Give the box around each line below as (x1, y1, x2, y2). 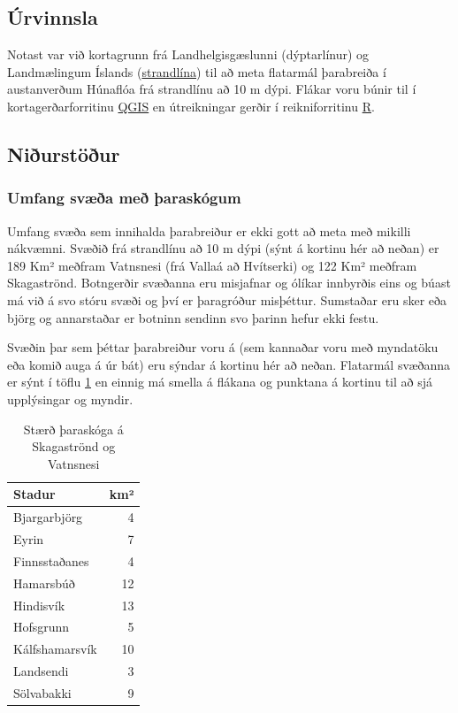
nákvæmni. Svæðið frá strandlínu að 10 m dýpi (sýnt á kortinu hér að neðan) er (7, 239, 439, 257)
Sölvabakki (13, 683, 72, 701)
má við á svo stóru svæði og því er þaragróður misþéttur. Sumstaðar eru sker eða (7, 290, 447, 309)
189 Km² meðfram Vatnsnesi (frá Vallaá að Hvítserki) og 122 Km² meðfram (7, 256, 417, 274)
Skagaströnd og (32, 437, 116, 456)
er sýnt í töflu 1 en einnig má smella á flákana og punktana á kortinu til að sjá (7, 372, 432, 391)
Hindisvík (13, 595, 65, 614)
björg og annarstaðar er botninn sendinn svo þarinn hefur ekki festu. (7, 308, 379, 326)
